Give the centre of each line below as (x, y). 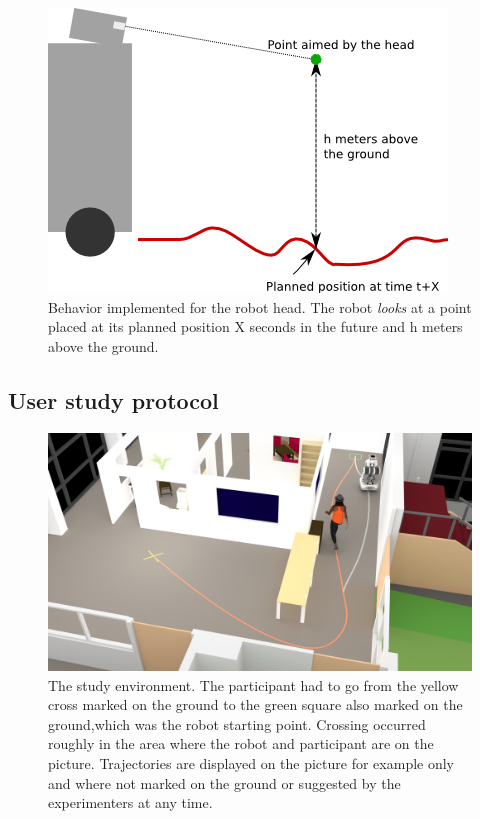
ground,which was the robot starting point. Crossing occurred (237, 723)
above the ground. (103, 345)
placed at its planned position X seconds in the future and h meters (255, 326)
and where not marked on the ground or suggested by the (224, 782)
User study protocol (113, 399)
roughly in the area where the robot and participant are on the (241, 743)
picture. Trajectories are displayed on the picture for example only (251, 763)
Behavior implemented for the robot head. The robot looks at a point (260, 306)
